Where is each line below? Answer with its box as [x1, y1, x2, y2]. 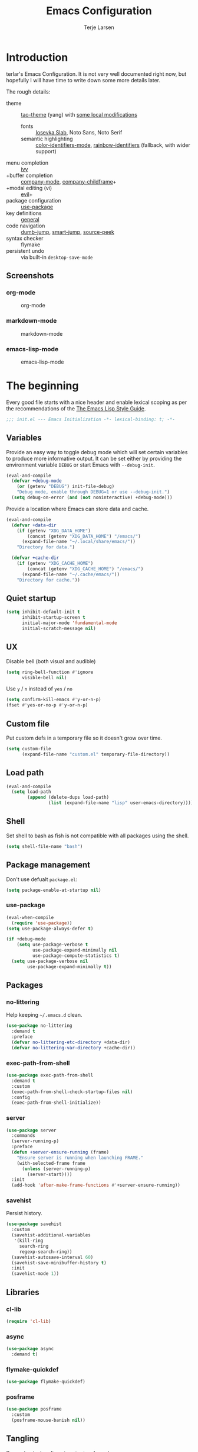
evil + [21, 191, 33, 198]
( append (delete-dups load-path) [27, 795, 110, 801]
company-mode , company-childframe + [21, 178, 117, 185]
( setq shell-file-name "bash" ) [6, 843, 83, 849]
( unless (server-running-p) [21, 1165, 91, 1172]
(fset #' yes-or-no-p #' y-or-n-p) [6, 702, 88, 708]
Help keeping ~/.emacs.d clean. [6, 1011, 82, 1019]
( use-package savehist [6, 1221, 62, 1227]
